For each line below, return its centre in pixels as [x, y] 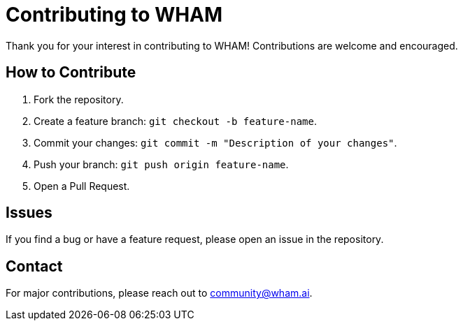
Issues [29, 213]
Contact [34, 266]
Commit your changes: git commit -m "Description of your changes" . [215, 142]
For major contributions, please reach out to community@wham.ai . [159, 293]
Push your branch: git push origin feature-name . [161, 164]
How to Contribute [71, 73]
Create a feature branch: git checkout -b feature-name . [175, 121]
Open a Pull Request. [82, 186]
